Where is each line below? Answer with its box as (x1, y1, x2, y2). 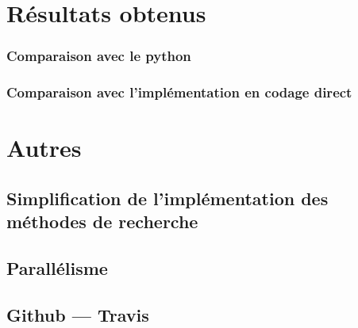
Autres (6, 132, 82, 164)
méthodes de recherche (6, 209, 198, 234)
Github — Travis (6, 302, 149, 326)
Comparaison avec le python (6, 46, 191, 66)
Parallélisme (6, 256, 108, 280)
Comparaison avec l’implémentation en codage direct (6, 82, 352, 102)
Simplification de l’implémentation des (6, 185, 329, 210)
